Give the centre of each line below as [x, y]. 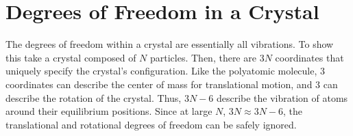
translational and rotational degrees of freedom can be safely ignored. [151, 124]
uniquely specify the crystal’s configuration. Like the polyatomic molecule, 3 [166, 71]
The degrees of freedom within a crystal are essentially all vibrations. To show [170, 44]
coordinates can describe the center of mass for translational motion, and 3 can [172, 84]
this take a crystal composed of [71, 57]
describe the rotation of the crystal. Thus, [94, 97]
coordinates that [309, 57]
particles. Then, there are [203, 57]
